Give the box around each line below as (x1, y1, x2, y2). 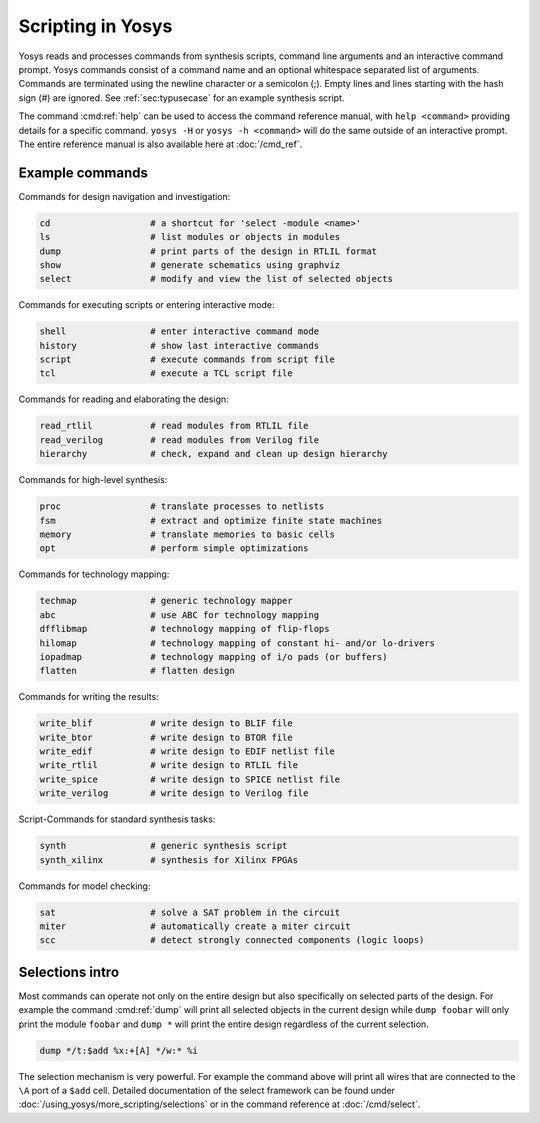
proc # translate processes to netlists (39, 501, 325, 512)
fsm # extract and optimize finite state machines (39, 515, 383, 526)
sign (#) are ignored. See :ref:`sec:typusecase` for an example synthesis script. (18, 91, 345, 104)
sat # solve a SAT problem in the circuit (39, 906, 341, 918)
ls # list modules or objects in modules (39, 231, 341, 243)
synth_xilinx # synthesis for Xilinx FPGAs (39, 854, 299, 865)
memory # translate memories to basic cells (39, 528, 335, 540)
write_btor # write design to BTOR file (39, 731, 294, 743)
